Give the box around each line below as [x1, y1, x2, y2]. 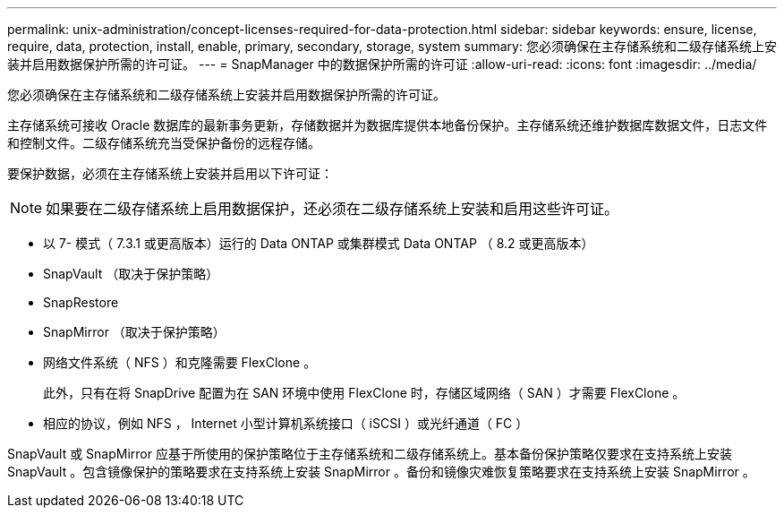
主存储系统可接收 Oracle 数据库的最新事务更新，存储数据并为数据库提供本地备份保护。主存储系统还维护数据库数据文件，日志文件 [7, 117, 768, 133]
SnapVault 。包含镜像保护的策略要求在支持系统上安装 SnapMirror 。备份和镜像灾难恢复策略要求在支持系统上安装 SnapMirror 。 [7, 464, 755, 479]
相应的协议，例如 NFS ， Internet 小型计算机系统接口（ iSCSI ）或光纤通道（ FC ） [43, 416, 529, 431]
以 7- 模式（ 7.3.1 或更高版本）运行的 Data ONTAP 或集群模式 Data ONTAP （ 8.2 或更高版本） [43, 236, 594, 251]
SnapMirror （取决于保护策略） [43, 324, 226, 339]
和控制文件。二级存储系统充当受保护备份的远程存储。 [7, 135, 320, 150]
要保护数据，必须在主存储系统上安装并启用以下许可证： [7, 166, 333, 181]
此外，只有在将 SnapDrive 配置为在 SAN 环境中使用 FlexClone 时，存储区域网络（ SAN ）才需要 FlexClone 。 [43, 385, 686, 400]
